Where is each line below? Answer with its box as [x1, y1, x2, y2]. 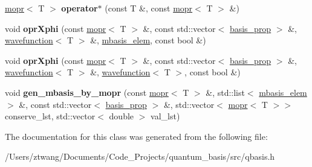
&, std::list [206, 86, 245, 98]
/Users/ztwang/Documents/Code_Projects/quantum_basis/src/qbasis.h [5, 150, 275, 163]
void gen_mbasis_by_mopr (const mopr [5, 86, 169, 98]
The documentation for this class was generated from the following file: [5, 130, 268, 142]
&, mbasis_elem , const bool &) [90, 34, 206, 46]
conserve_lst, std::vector [5, 110, 96, 122]
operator [61, 2, 98, 14]
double [109, 110, 134, 122]
